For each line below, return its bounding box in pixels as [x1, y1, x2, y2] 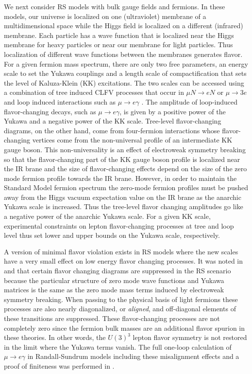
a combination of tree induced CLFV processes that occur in [4, 87, 184, 97]
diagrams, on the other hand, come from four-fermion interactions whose [4, 125, 220, 135]
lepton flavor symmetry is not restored [133, 332, 247, 342]
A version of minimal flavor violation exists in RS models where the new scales [4, 246, 238, 256]
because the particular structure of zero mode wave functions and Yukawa [4, 275, 224, 285]
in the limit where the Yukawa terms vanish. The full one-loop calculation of [4, 341, 232, 352]
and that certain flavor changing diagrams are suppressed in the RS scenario [4, 266, 231, 276]
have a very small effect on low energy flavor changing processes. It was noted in [4, 256, 243, 266]
